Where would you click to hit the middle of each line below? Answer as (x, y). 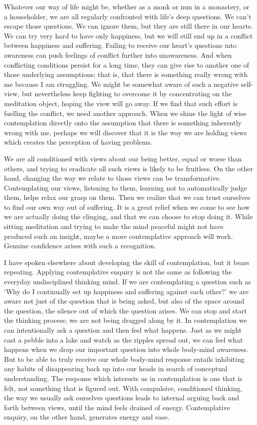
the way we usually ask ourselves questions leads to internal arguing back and (122, 398)
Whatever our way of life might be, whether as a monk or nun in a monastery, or (127, 6)
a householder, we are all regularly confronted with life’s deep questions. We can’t (128, 16)
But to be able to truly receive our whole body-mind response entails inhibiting (124, 359)
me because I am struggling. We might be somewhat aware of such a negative (121, 84)
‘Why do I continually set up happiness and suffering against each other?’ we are (126, 291)
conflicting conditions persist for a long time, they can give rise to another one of (127, 64)
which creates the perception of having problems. (78, 142)
